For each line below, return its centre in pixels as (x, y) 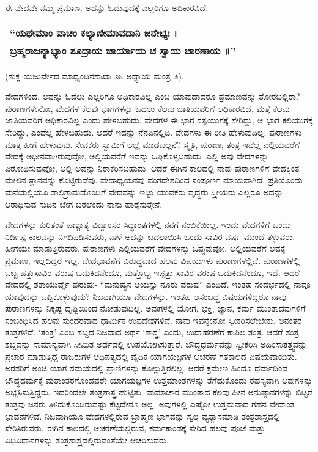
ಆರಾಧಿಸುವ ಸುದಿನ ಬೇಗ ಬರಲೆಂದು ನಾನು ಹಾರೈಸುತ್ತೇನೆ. (84, 204)
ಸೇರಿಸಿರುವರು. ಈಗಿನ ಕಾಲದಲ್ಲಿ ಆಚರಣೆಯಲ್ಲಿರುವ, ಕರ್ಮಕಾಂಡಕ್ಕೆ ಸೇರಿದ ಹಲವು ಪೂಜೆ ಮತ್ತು (135, 428)
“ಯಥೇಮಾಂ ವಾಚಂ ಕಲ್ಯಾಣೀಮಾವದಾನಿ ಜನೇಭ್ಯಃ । (94, 32)
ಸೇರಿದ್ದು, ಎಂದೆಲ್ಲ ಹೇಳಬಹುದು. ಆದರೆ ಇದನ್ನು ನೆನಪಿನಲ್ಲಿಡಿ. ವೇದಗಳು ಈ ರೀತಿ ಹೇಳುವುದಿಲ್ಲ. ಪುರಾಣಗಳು (153, 132)
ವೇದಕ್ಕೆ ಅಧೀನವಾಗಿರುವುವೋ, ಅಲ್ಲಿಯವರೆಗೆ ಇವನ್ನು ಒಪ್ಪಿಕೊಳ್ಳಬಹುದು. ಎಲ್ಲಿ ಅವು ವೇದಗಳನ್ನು (137, 156)
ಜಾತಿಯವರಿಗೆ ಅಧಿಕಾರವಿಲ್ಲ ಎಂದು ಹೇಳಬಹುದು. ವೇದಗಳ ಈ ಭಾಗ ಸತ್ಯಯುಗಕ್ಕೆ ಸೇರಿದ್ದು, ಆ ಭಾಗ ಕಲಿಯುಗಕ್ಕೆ (159, 120)
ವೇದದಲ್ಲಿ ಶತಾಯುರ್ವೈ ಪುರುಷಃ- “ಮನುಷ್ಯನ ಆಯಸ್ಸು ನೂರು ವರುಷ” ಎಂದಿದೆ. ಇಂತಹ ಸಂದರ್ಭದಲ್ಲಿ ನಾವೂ (158, 284)
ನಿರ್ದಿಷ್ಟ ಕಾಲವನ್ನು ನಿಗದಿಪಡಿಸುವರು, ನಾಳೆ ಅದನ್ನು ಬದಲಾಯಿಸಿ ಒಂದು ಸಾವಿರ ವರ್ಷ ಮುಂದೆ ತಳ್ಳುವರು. (150, 236)
